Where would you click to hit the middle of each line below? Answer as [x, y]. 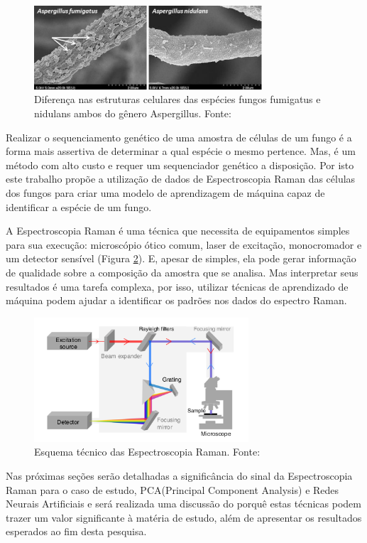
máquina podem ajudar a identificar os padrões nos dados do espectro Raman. [176, 300]
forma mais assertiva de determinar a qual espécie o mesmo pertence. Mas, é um [181, 151]
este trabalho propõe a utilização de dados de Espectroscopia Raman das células [181, 179]
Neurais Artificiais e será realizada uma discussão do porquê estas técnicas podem [183, 504]
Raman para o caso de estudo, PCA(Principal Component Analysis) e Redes [172, 489]
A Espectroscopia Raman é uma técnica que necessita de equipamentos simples [178, 231]
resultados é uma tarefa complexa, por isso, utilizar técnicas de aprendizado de [177, 286]
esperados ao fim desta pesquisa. [76, 531]
